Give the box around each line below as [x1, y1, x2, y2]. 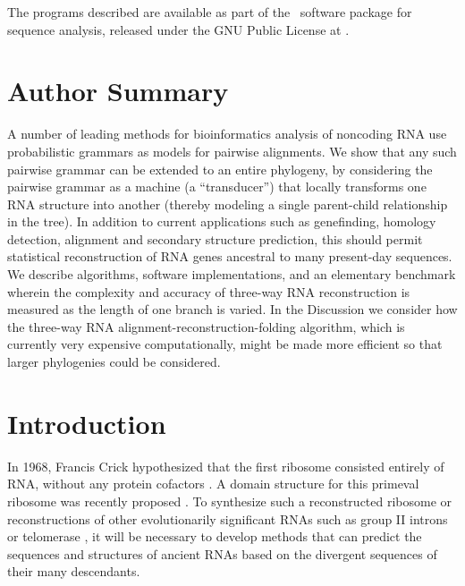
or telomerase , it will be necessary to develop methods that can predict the [7, 527, 422, 546]
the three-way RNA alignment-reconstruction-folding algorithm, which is [7, 317, 405, 335]
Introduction [7, 404, 166, 441]
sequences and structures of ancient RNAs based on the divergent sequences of [7, 544, 437, 563]
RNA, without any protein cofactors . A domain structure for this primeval [7, 474, 419, 493]
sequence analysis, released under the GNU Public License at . [7, 20, 350, 38]
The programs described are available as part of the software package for [7, 3, 412, 21]
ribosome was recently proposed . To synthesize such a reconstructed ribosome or [7, 491, 452, 510]
